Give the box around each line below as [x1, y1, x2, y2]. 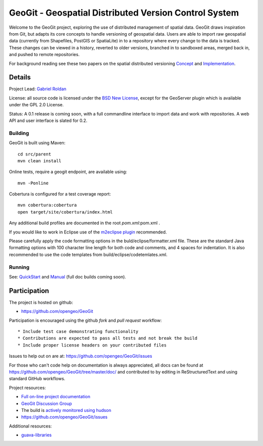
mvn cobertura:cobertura [18, 202, 77, 208]
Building [9, 130, 29, 136]
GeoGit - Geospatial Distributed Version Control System [9, 7, 239, 18]
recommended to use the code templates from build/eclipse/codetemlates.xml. [9, 252, 168, 257]
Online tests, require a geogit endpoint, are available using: [9, 169, 128, 175]
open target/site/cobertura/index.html [18, 209, 113, 214]
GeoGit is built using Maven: [9, 140, 66, 146]
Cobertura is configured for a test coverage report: [9, 191, 111, 197]
